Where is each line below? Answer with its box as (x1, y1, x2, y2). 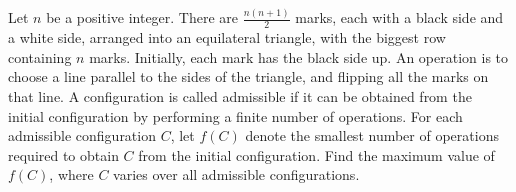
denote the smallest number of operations (245, 125, 499, 146)
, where (49, 164, 94, 185)
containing (8, 46, 72, 67)
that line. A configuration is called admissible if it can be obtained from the (8, 85, 472, 106)
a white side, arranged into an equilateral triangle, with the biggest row (8, 27, 446, 48)
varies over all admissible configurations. (113, 164, 360, 185)
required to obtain (8, 144, 119, 165)
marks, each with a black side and (295, 7, 504, 28)
